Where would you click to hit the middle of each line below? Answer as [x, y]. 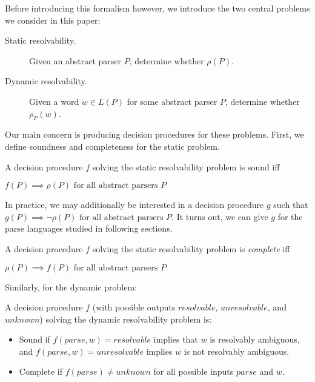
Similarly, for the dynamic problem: [71, 286]
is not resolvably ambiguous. [237, 351]
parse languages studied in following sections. [89, 228]
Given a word [54, 101]
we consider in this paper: [53, 20]
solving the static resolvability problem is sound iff [186, 166]
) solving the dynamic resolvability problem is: [126, 319]
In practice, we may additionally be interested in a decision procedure [134, 205]
